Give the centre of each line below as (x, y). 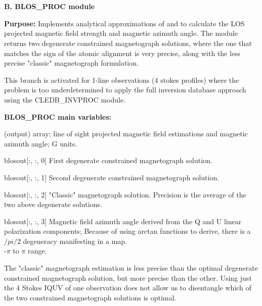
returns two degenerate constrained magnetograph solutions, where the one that (128, 43)
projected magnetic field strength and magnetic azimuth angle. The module (121, 33)
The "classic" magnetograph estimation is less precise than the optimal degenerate (131, 268)
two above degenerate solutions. (53, 204)
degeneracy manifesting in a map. (75, 241)
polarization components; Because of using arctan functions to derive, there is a (127, 231)
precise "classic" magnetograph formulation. (71, 63)
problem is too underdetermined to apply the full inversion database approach (125, 90)
